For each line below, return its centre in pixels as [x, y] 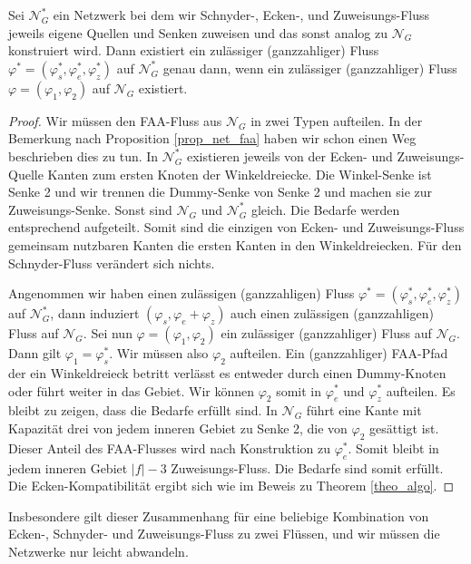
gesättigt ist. [404, 428]
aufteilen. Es [421, 390]
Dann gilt [35, 353]
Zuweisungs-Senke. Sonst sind [90, 209]
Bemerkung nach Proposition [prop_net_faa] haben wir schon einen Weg [212, 138]
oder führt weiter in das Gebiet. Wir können [132, 390]
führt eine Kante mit [364, 410]
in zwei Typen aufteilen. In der [337, 120]
